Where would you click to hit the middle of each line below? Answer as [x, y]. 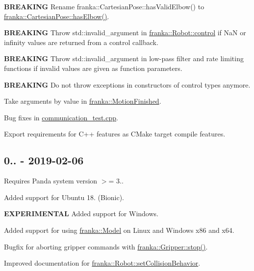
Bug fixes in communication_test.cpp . [61, 117]
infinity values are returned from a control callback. [81, 42]
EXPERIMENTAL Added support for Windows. [81, 214]
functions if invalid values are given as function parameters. [93, 68]
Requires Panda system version [51, 181]
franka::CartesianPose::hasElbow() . [57, 16]
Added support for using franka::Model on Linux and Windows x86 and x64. [119, 230]
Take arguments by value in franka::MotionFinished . [83, 101]
